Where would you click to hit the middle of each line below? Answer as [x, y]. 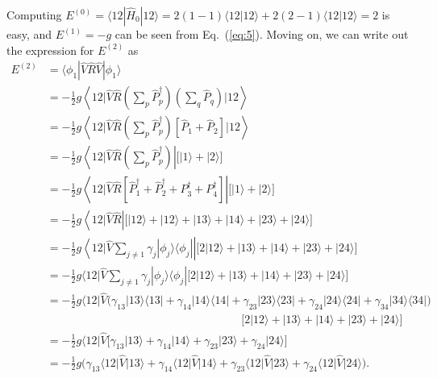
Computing [34, 15]
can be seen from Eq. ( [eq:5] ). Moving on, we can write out [262, 34]
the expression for [50, 50]
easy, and [29, 34]
